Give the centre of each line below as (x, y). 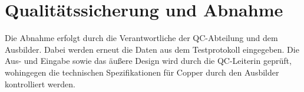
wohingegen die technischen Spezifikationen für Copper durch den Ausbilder (142, 72)
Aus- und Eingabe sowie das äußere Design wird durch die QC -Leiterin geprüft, (148, 61)
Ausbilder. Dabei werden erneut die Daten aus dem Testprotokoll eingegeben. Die (152, 49)
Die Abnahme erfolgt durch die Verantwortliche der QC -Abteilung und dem (141, 38)
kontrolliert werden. (40, 84)
